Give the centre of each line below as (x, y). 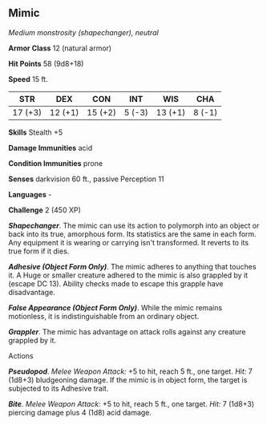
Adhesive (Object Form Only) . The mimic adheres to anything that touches (132, 266)
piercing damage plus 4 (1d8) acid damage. (80, 412)
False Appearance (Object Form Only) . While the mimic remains (115, 307)
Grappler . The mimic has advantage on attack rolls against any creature (127, 331)
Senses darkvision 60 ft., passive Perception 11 (86, 179)
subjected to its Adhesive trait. (59, 388)
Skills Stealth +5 (35, 132)
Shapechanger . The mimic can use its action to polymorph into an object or (134, 225)
